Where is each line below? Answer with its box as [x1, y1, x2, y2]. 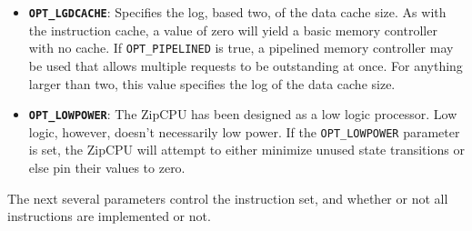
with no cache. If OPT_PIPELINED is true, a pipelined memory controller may [28, 38, 454, 57]
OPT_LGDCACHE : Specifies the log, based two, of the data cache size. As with [28, 3, 447, 21]
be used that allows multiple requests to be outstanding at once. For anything [28, 55, 463, 75]
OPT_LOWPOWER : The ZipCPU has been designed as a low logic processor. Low [28, 105, 457, 124]
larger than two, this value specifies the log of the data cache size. [28, 74, 396, 93]
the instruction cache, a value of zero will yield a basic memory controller [28, 20, 437, 39]
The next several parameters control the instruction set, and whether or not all [7, 188, 448, 207]
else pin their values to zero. [28, 158, 186, 176]
